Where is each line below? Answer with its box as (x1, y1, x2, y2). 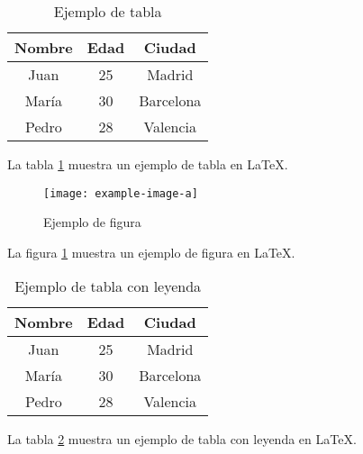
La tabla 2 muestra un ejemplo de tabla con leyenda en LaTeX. (7, 430, 357, 449)
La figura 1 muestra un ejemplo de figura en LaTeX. (7, 242, 295, 261)
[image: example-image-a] (43, 186, 198, 200)
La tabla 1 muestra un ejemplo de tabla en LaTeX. (7, 155, 288, 173)
